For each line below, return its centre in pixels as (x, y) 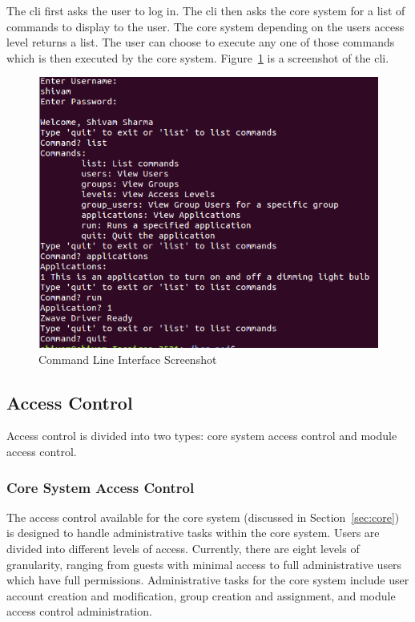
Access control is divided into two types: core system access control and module (202, 436)
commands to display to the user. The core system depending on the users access (205, 26)
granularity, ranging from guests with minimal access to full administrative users (204, 564)
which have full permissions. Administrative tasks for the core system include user (208, 580)
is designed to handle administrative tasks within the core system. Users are (193, 533)
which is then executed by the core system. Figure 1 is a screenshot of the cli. (198, 57)
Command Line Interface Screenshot (128, 359)
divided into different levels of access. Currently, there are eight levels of (183, 548)
